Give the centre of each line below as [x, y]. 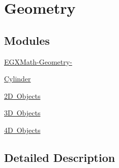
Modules [27, 40]
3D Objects [22, 113]
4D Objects [22, 130]
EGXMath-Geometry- [38, 61]
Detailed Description [60, 157]
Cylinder [18, 79]
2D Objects [22, 95]
